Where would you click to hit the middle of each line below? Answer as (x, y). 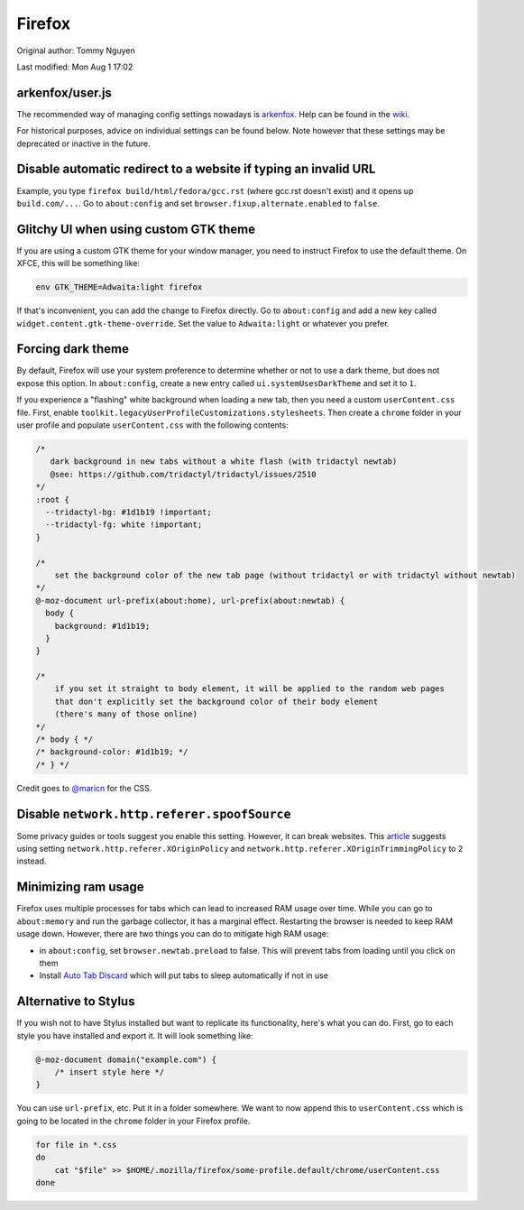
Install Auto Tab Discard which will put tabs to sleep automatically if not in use (184, 975)
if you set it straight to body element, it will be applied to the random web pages (250, 689)
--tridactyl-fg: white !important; (124, 525)
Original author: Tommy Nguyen (76, 51)
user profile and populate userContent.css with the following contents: (152, 425)
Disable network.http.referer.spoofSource (154, 813)
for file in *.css (76, 1145)
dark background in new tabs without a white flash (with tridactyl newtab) (224, 462)
